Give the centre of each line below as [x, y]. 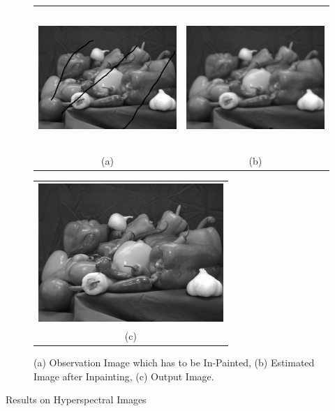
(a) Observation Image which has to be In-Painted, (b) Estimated [174, 362]
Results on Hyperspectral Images [76, 399]
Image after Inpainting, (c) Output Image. [124, 376]
